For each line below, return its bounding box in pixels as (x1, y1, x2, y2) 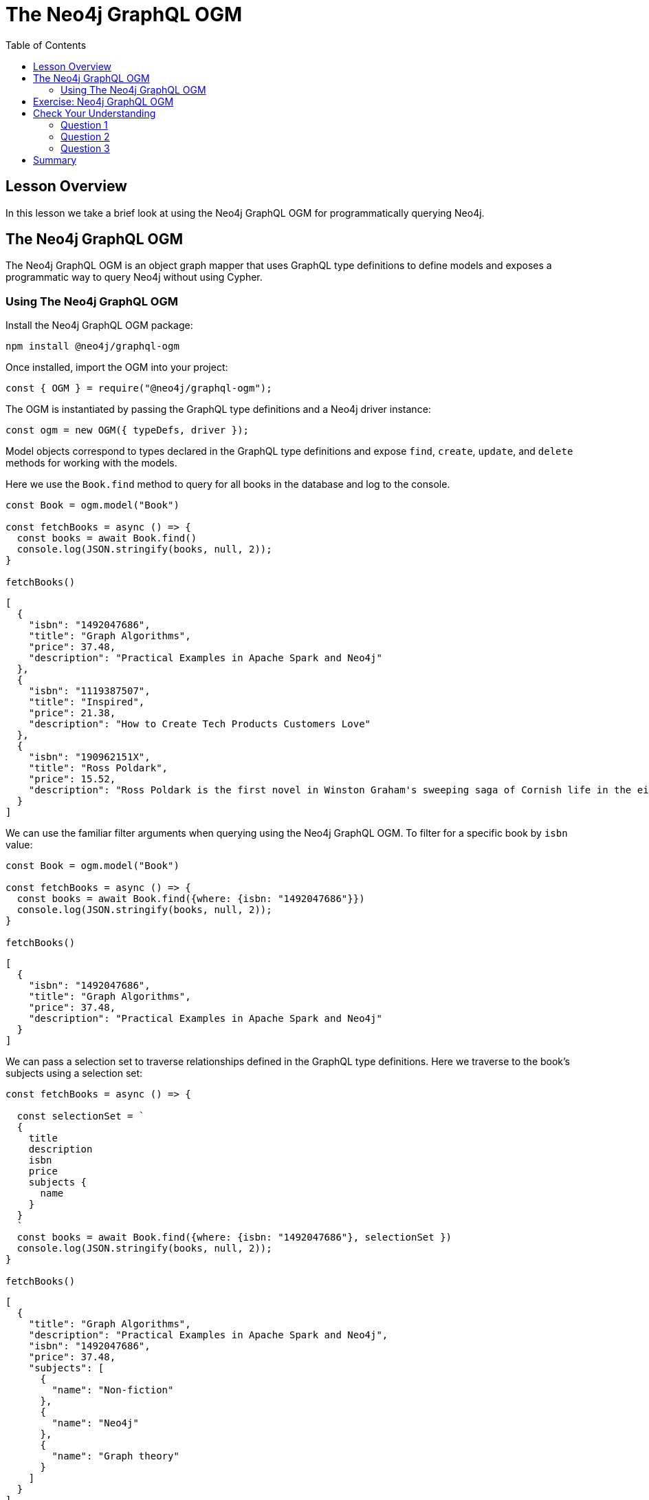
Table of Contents (5, 39, 87, 51)
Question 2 (60, 130, 110, 142)
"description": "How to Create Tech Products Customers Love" (28, 718, 371, 730)
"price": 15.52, (28, 773, 116, 785)
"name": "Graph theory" (52, 1450, 179, 1462)
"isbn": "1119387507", (28, 685, 151, 697)
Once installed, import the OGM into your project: (5, 361, 228, 374)
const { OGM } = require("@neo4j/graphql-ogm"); (5, 383, 272, 394)
